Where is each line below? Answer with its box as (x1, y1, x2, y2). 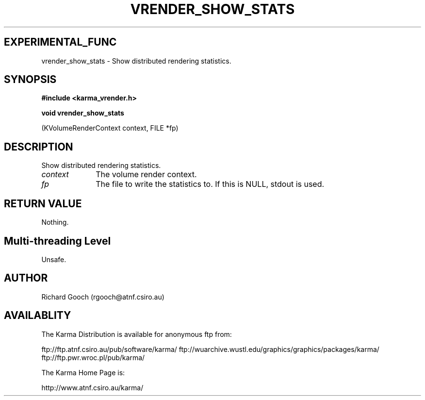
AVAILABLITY (4, 309, 71, 322)
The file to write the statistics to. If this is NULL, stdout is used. (96, 179, 325, 189)
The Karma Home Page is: (41, 368, 125, 377)
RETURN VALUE (4, 197, 82, 210)
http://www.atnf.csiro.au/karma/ (41, 383, 144, 392)
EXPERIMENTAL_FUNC (4, 36, 117, 49)
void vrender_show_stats (41, 109, 124, 117)
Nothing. (41, 218, 69, 227)
